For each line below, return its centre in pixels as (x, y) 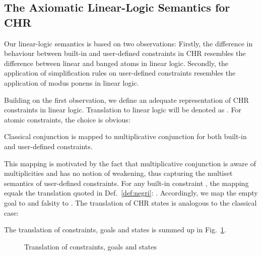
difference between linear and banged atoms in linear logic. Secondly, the (116, 63)
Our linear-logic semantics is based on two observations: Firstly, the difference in (128, 43)
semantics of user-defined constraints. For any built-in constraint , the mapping (126, 183)
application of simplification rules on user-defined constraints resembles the (120, 73)
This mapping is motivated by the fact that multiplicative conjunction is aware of (130, 163)
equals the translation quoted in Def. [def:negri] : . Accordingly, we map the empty (131, 193)
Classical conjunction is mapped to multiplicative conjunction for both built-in (125, 136)
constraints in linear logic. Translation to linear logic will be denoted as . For (123, 110)
